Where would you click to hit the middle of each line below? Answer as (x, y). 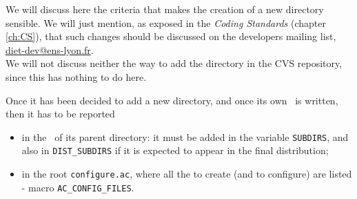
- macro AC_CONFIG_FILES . (78, 187)
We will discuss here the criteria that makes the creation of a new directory (165, 9)
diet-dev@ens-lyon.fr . (50, 49)
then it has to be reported (60, 114)
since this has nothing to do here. (76, 76)
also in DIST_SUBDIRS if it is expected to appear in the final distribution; (175, 150)
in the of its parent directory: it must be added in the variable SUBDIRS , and (185, 136)
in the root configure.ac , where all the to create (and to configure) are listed (187, 174)
